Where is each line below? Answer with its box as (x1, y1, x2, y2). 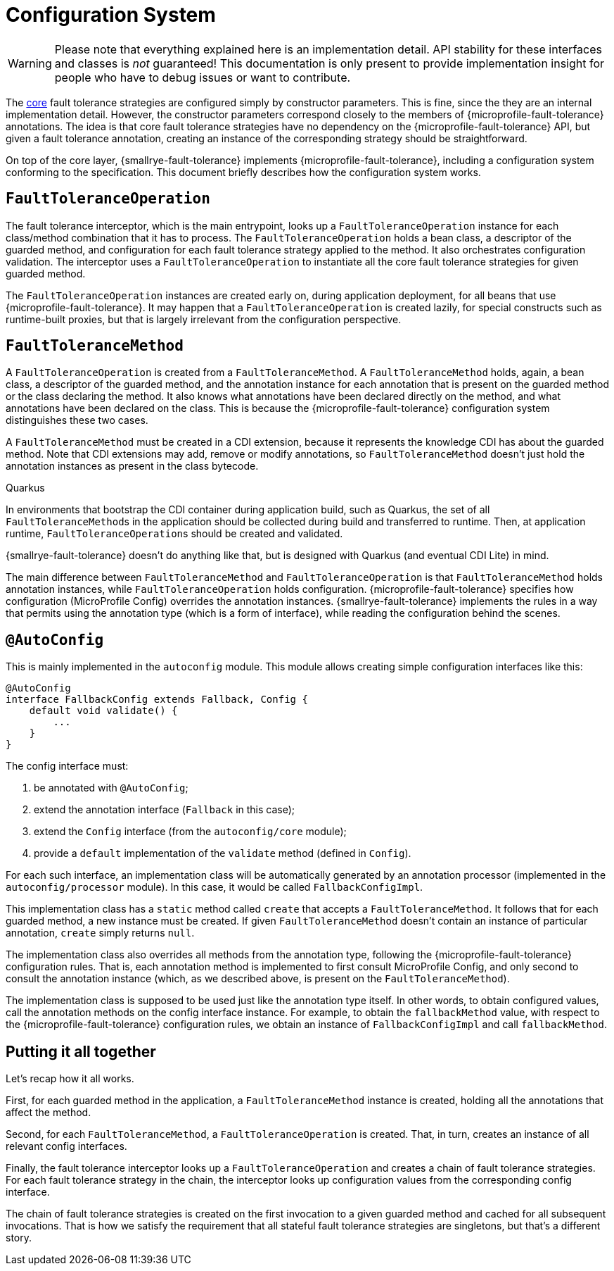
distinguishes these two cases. (6, 414, 148, 427)
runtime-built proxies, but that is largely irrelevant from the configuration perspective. (6, 313, 402, 325)
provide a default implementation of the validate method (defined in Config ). (34, 847, 411, 860)
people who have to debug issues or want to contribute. (54, 70, 351, 84)
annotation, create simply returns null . (6, 927, 195, 939)
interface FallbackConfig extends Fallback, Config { (6, 694, 308, 706)
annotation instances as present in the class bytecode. (6, 460, 259, 472)
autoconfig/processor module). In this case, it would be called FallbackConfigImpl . (6, 881, 423, 894)
